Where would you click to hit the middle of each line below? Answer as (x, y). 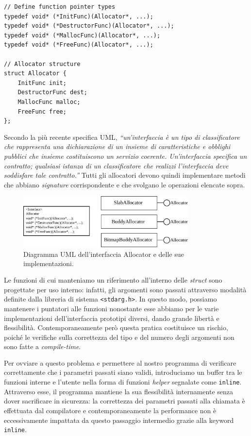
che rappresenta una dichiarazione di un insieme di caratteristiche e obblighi (117, 146)
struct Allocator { (35, 74)
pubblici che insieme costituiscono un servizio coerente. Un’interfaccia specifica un (125, 156)
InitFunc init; (42, 83)
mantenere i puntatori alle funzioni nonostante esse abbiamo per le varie (111, 308)
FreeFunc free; (42, 111)
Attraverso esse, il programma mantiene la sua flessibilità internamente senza (119, 391)
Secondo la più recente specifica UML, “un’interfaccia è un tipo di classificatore (122, 137)
